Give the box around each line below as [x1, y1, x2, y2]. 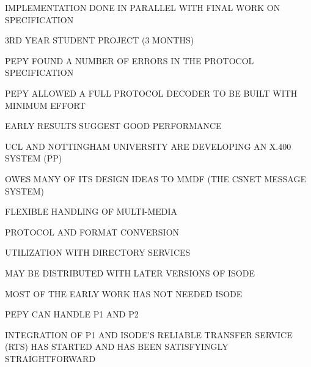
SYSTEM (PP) [5, 152, 62, 165]
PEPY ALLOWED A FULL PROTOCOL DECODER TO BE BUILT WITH [5, 86, 298, 99]
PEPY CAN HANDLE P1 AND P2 [5, 308, 139, 321]
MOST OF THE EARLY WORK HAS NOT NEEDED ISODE [5, 287, 243, 300]
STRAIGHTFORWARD [5, 352, 96, 365]
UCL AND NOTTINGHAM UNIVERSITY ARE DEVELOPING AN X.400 [5, 139, 291, 152]
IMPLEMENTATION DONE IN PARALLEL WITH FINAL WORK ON [5, 1, 280, 13]
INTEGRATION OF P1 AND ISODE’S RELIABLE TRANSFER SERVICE [5, 328, 293, 341]
